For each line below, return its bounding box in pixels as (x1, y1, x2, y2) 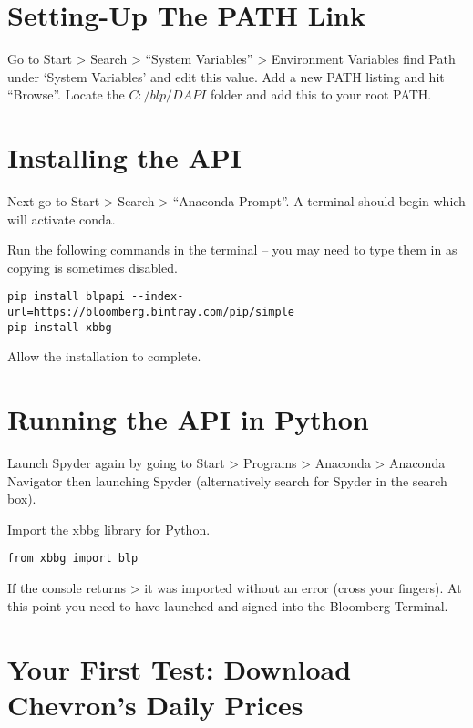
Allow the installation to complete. (7, 347, 201, 366)
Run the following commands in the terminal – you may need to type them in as (7, 240, 458, 259)
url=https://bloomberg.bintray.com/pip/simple (7, 306, 294, 319)
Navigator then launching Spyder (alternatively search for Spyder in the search (7, 471, 447, 490)
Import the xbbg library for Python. (7, 519, 211, 538)
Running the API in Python (7, 400, 369, 438)
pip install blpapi (7, 290, 125, 304)
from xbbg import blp (7, 552, 139, 566)
